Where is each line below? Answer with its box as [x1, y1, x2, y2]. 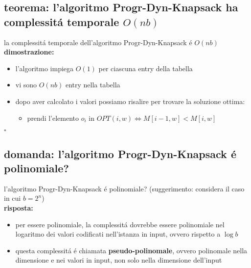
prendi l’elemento [27, 112, 79, 123]
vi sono [15, 80, 37, 90]
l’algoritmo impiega [15, 63, 74, 73]
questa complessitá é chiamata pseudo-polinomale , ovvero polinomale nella [15, 245, 248, 255]
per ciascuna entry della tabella [98, 63, 193, 73]
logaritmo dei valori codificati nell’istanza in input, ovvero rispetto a [15, 229, 221, 239]
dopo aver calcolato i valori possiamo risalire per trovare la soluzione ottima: [15, 96, 245, 106]
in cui [4, 193, 21, 203]
